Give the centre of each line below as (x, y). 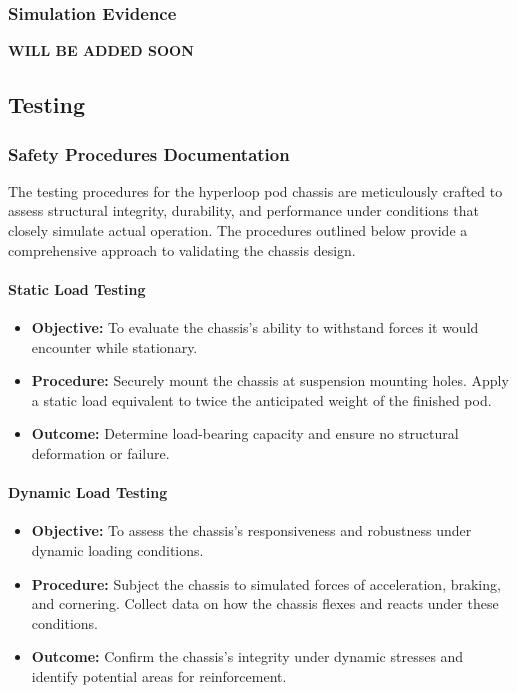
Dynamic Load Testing (88, 492)
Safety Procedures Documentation (149, 153)
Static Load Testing (77, 288)
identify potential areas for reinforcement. (159, 675)
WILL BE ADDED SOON (101, 50)
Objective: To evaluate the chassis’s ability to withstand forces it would (255, 326)
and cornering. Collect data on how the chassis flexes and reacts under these (265, 603)
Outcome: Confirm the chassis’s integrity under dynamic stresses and (247, 656)
